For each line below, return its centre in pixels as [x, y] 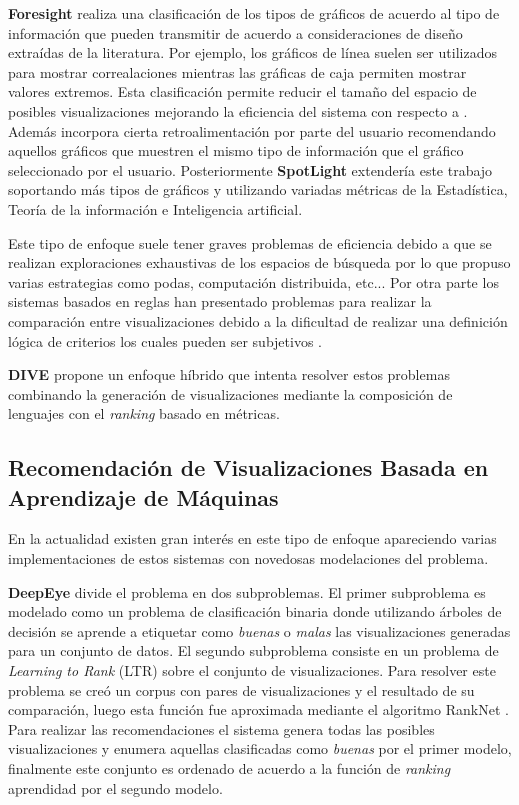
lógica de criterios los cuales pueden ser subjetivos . [165, 340]
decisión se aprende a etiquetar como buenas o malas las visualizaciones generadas [259, 630]
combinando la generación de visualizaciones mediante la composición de [230, 393]
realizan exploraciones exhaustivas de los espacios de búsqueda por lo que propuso [259, 262]
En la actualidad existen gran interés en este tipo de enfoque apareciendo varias [252, 538]
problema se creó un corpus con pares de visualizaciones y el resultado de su [241, 689]
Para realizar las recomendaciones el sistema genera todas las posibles [221, 728]
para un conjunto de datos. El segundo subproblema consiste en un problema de [253, 650]
